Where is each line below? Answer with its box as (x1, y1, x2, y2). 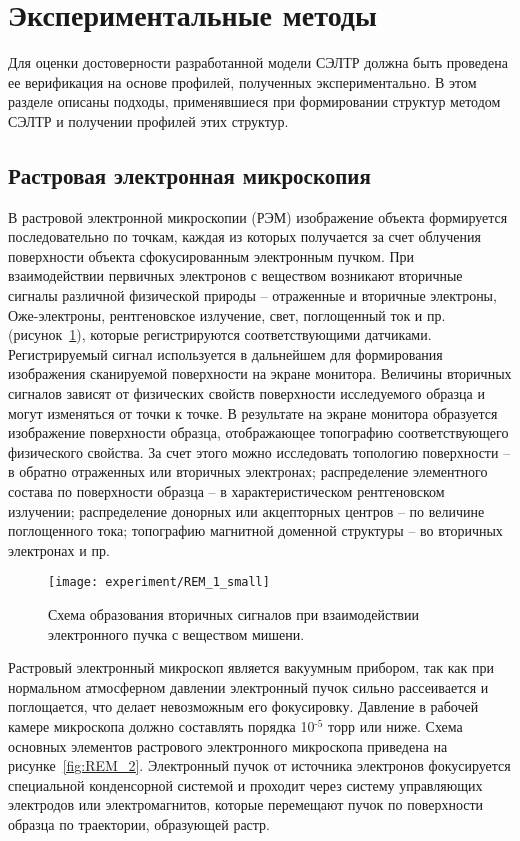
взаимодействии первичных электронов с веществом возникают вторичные (8, 265, 463, 286)
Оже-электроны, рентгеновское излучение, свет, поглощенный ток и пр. (8, 304, 446, 325)
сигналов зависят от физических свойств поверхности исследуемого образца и (8, 383, 485, 404)
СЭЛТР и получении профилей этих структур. (8, 110, 289, 131)
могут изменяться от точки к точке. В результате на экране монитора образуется (8, 402, 498, 423)
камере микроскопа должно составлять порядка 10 (8, 716, 315, 737)
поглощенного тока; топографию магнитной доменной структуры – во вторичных (8, 520, 503, 541)
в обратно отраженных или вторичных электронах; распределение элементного (8, 461, 488, 482)
